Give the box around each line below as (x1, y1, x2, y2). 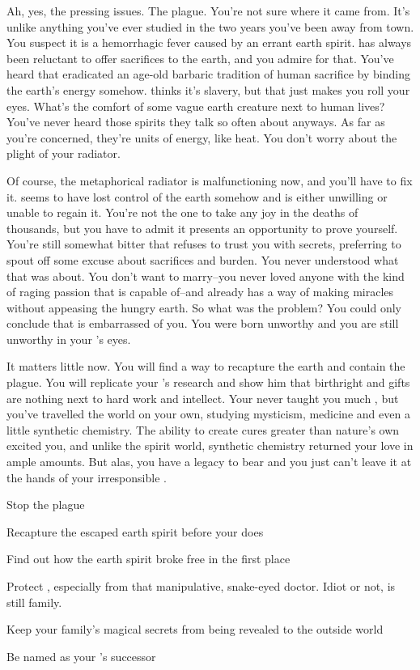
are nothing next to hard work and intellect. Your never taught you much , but (6, 389, 399, 406)
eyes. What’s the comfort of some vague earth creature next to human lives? (6, 97, 385, 114)
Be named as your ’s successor (6, 647, 156, 664)
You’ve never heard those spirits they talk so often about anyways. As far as (6, 113, 385, 130)
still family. (6, 593, 62, 610)
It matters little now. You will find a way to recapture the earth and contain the (6, 358, 405, 375)
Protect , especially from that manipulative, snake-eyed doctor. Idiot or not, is (6, 578, 396, 594)
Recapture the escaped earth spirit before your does (6, 523, 264, 540)
